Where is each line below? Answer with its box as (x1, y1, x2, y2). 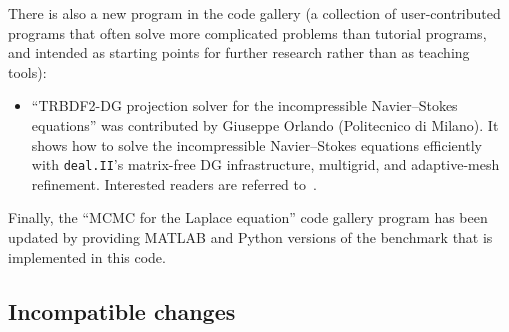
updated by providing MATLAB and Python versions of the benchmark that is (8, 227, 493, 247)
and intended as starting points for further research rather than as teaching (8, 42, 470, 63)
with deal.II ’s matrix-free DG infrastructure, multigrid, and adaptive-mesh (31, 154, 500, 175)
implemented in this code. (8, 246, 166, 267)
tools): (8, 61, 47, 82)
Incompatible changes (8, 295, 236, 326)
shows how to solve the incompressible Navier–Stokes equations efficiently (31, 134, 482, 155)
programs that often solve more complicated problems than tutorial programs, (8, 22, 487, 43)
